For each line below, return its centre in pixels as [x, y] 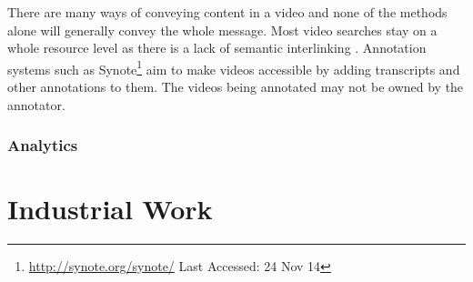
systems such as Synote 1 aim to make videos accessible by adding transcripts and [234, 67]
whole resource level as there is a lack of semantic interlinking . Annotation [217, 48]
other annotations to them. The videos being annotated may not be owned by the [236, 87]
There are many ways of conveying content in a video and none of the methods [227, 12]
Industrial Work [110, 209]
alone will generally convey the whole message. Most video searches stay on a [222, 30]
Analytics [43, 145]
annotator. [36, 104]
